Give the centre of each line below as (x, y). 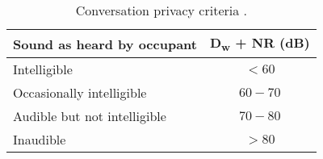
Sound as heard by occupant (105, 44)
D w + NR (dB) (260, 44)
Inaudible (40, 140)
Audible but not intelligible (90, 116)
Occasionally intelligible (80, 93)
